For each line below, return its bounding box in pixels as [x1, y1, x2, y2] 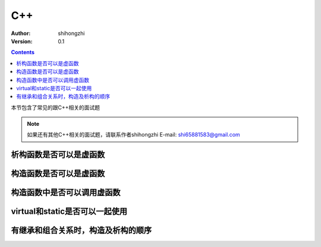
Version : [11, 37, 33, 45]
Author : [11, 30, 31, 37]
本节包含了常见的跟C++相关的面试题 [11, 104, 100, 111]
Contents [11, 49, 35, 56]
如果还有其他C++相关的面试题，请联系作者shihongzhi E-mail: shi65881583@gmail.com [27, 131, 240, 138]
